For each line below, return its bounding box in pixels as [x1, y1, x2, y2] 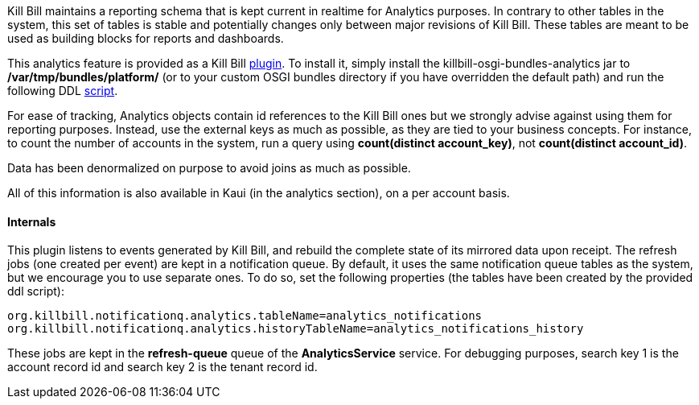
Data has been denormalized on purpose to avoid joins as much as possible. [7, 161, 411, 175]
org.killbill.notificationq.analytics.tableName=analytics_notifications [7, 309, 483, 323]
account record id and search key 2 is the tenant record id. [7, 360, 318, 374]
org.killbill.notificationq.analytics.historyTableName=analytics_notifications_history [7, 322, 584, 336]
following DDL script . [7, 84, 118, 97]
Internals [7, 214, 56, 229]
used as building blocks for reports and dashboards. [7, 31, 284, 45]
